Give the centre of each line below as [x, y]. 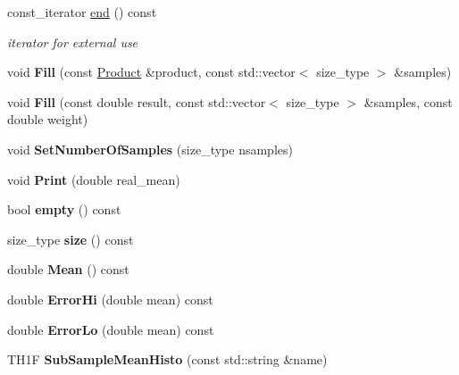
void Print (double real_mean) [94, 179]
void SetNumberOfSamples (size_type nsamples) [150, 149]
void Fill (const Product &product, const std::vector [151, 72]
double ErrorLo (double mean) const [111, 329]
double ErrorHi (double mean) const [110, 299]
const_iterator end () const [82, 12]
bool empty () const [64, 209]
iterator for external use [73, 42]
